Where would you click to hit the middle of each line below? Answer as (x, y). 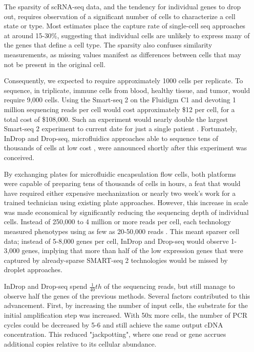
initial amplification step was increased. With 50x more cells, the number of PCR (126, 315)
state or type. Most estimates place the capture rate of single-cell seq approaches (125, 26)
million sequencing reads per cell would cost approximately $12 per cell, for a (119, 109)
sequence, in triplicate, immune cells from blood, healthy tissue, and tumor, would (127, 90)
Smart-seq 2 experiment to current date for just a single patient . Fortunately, (121, 129)
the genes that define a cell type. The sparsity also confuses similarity (108, 45)
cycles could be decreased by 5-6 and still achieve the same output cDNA (114, 324)
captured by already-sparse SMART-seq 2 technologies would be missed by (116, 260)
